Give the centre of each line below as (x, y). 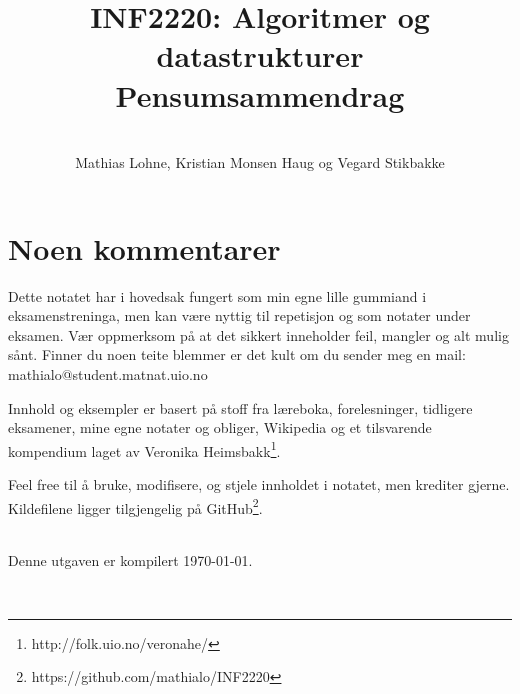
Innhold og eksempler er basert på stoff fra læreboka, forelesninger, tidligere (240, 407)
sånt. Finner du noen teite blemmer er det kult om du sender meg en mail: (237, 354)
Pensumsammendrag (260, 94)
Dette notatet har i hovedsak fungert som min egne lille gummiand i (217, 295)
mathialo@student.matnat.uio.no (108, 374)
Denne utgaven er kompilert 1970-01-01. (130, 560)
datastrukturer (260, 55)
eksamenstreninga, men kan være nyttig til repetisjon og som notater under (239, 315)
